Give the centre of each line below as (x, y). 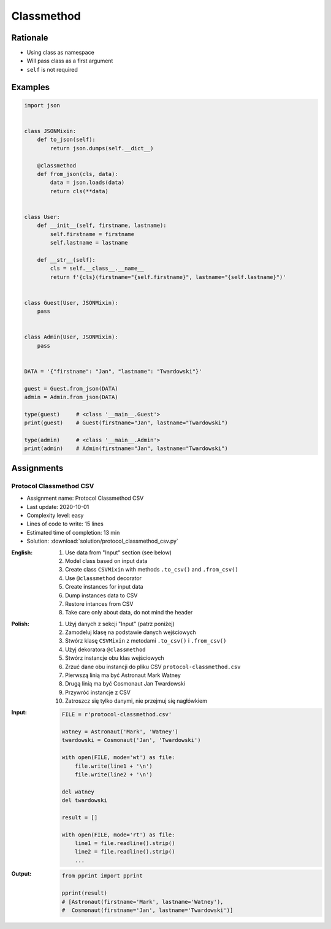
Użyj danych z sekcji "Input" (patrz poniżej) (120, 624)
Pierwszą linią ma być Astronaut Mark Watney (123, 675)
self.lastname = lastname (89, 243)
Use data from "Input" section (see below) (118, 552)
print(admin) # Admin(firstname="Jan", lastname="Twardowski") (126, 449)
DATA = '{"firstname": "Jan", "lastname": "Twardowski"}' (113, 371)
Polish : (21, 624)
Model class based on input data (106, 560)
